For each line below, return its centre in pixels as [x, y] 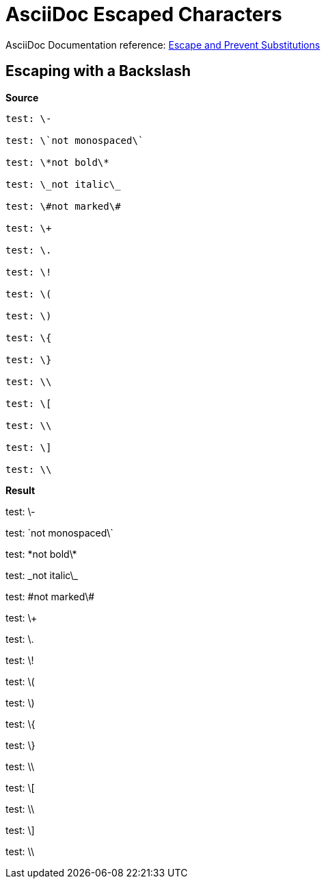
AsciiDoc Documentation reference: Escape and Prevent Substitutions [163, 45]
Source [22, 97]
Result [21, 490]
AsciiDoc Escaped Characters [144, 14]
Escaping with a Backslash [98, 71]
